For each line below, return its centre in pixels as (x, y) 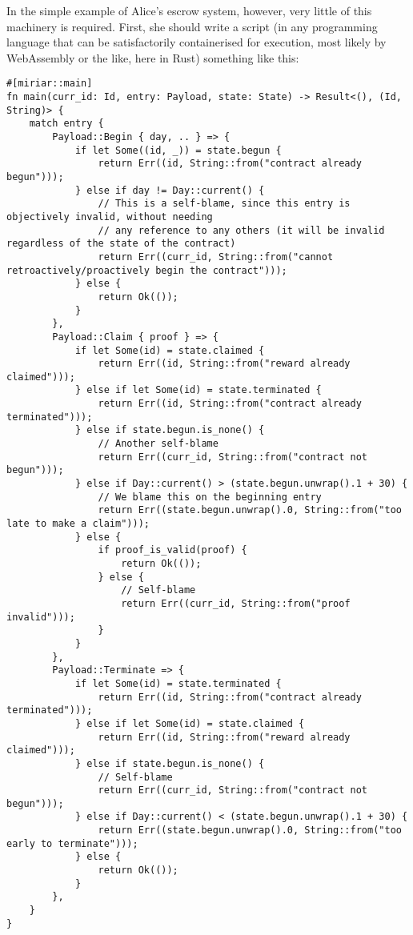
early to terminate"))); (72, 843)
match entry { (66, 124)
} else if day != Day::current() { (170, 190)
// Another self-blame (158, 444)
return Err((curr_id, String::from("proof (236, 603)
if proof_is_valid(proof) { (172, 550)
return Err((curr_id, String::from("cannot (216, 257)
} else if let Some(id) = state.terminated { (198, 390)
